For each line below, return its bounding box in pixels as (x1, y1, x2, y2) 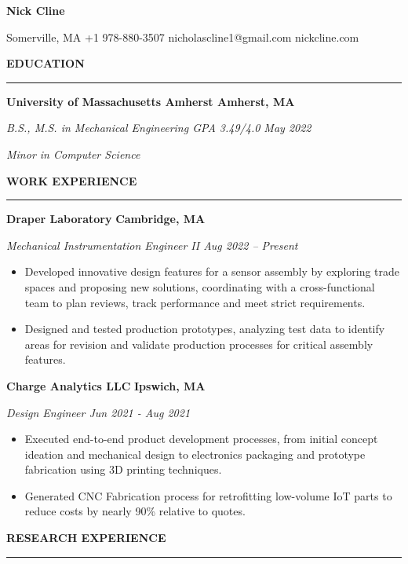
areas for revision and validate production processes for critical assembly (24, 335, 373, 352)
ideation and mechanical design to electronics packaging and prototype (24, 445, 366, 462)
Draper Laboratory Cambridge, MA (6, 211, 206, 227)
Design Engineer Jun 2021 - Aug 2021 (6, 404, 191, 420)
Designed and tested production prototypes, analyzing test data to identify (24, 320, 385, 337)
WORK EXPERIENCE (6, 172, 137, 189)
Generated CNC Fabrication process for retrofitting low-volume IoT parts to (24, 487, 392, 504)
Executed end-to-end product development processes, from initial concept (24, 430, 378, 447)
